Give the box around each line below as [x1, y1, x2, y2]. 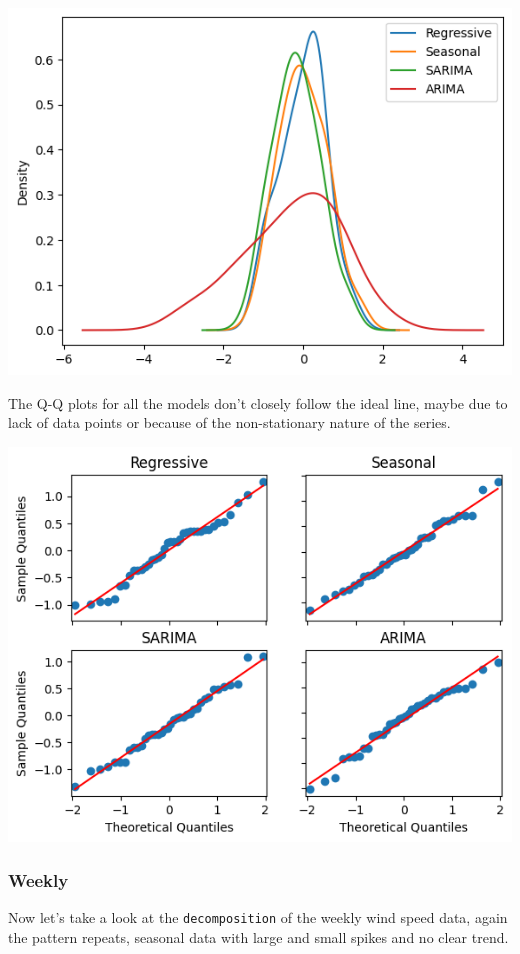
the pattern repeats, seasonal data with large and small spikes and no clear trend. [8, 927, 509, 948]
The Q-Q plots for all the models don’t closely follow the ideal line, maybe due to [8, 392, 508, 413]
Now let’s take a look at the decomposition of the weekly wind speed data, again [8, 907, 508, 928]
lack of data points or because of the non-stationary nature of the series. [8, 412, 451, 433]
